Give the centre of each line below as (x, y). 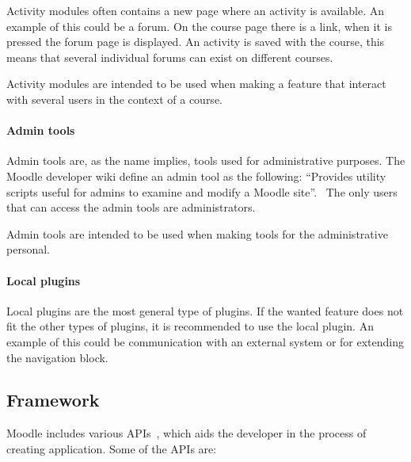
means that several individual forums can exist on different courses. (170, 57)
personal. (28, 249)
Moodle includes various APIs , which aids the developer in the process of (186, 433)
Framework (53, 400)
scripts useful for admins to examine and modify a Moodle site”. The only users (202, 191)
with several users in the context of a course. (114, 99)
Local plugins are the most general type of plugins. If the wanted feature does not (205, 310)
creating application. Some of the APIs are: (112, 448)
